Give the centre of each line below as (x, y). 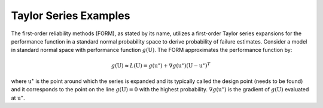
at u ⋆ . (18, 98)
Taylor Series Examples (71, 16)
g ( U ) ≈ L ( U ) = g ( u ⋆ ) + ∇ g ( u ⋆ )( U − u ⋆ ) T (161, 65)
